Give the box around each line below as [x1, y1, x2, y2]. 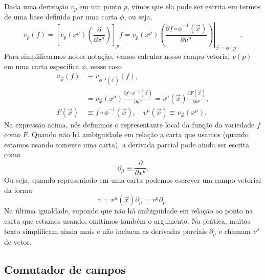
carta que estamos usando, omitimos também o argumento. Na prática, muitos [4, 215, 251, 226]
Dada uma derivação [4, 1, 69, 11]
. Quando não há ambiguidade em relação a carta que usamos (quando [27, 129, 249, 140]
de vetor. [4, 236, 32, 247]
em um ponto [79, 1, 121, 11]
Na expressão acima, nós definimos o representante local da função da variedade [4, 119, 255, 130]
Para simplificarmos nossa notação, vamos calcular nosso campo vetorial [4, 50, 230, 61]
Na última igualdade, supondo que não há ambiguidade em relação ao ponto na [4, 205, 253, 216]
